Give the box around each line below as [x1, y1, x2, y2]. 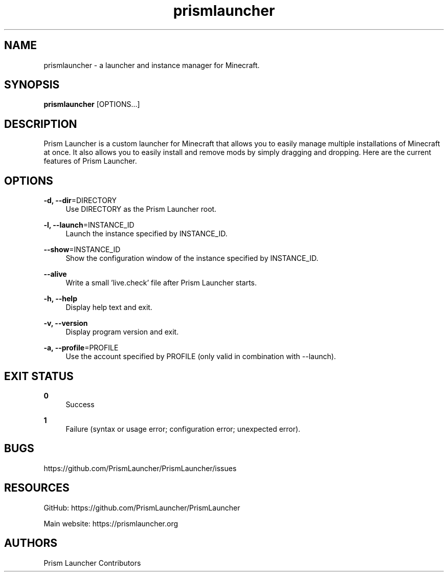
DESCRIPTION [4, 117, 77, 130]
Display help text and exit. [65, 303, 152, 312]
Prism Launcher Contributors [43, 558, 141, 567]
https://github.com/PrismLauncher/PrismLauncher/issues [43, 463, 237, 473]
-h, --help [43, 294, 77, 303]
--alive [43, 270, 67, 279]
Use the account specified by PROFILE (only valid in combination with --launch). [65, 352, 336, 361]
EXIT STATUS [4, 369, 74, 383]
